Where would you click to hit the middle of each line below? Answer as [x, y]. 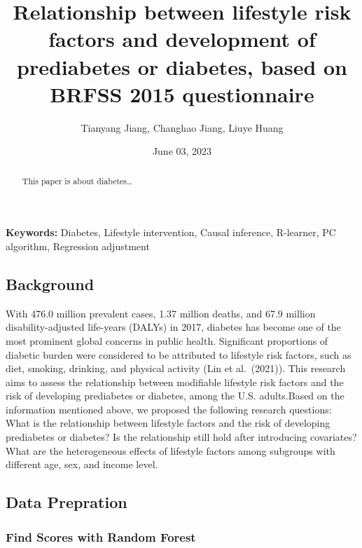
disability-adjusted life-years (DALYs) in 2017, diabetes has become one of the [173, 327]
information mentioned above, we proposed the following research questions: [169, 409]
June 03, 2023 [182, 151]
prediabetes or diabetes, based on [182, 66]
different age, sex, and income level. [82, 464]
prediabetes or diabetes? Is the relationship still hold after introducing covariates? [181, 437]
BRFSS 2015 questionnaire [182, 94]
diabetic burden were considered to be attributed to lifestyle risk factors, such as [179, 354]
